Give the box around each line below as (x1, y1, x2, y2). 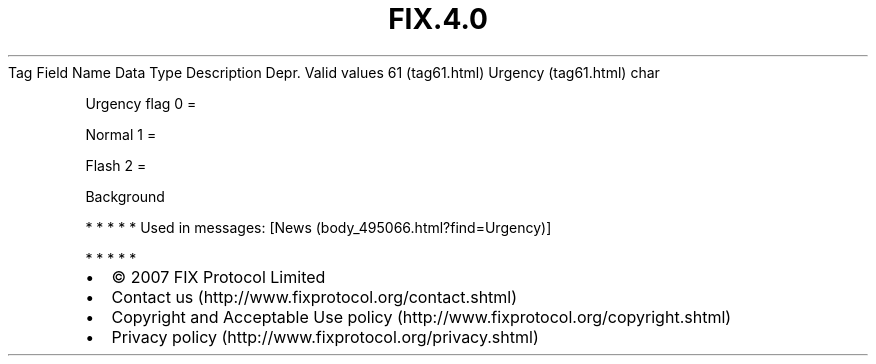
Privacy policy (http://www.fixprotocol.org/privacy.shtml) (111, 326, 539, 347)
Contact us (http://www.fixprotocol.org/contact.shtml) (111, 286, 518, 307)
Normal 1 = (85, 125, 157, 143)
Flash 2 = (85, 156, 147, 174)
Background (85, 187, 165, 205)
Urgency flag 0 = (85, 94, 197, 112)
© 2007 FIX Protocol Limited (111, 266, 326, 287)
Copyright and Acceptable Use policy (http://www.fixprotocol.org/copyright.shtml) (111, 306, 732, 327)
